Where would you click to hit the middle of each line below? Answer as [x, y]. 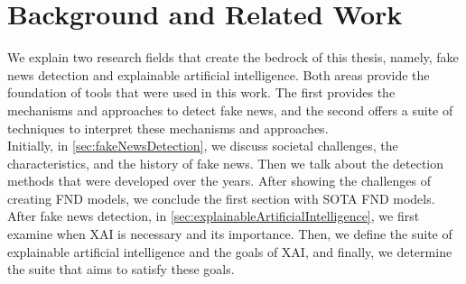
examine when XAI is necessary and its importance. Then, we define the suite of [230, 234]
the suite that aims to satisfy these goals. [121, 269]
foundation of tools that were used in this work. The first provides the [201, 92]
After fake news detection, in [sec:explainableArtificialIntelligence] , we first [214, 216]
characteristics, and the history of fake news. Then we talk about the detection [226, 163]
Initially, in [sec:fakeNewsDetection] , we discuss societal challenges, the [203, 146]
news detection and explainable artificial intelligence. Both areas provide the [219, 74]
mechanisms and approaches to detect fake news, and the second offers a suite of [230, 110]
